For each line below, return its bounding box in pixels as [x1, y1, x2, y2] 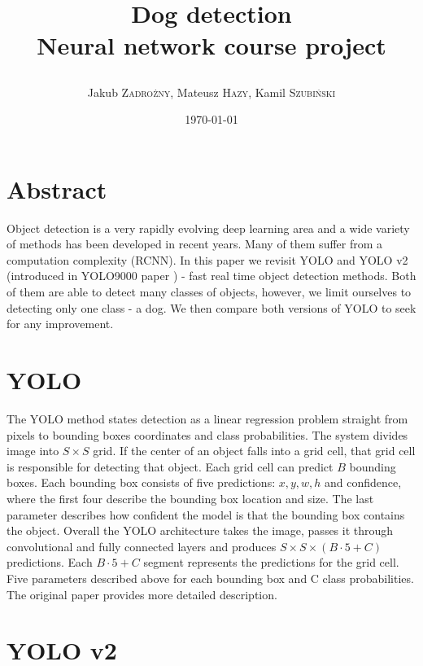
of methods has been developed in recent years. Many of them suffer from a [7, 235, 383, 252]
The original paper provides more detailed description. [7, 585, 277, 602]
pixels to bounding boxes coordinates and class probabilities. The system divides [7, 426, 408, 443]
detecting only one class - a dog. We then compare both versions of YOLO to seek [7, 299, 416, 316]
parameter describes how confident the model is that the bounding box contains [7, 506, 405, 523]
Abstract [7, 172, 107, 205]
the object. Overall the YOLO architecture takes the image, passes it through [7, 522, 394, 539]
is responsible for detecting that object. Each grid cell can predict [7, 458, 334, 475]
